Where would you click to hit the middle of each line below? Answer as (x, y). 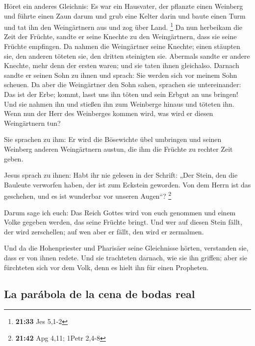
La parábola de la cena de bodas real (100, 293)
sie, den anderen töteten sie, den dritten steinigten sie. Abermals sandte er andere (127, 56)
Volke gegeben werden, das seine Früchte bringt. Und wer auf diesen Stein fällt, (123, 222)
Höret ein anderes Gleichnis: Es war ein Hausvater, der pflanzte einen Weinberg (124, 6)
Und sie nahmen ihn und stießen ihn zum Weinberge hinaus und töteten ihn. (119, 104)
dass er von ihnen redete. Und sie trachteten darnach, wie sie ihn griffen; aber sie (126, 257)
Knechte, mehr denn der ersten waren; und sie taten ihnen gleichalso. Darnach (122, 65)
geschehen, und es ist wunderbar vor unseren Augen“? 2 (88, 195)
